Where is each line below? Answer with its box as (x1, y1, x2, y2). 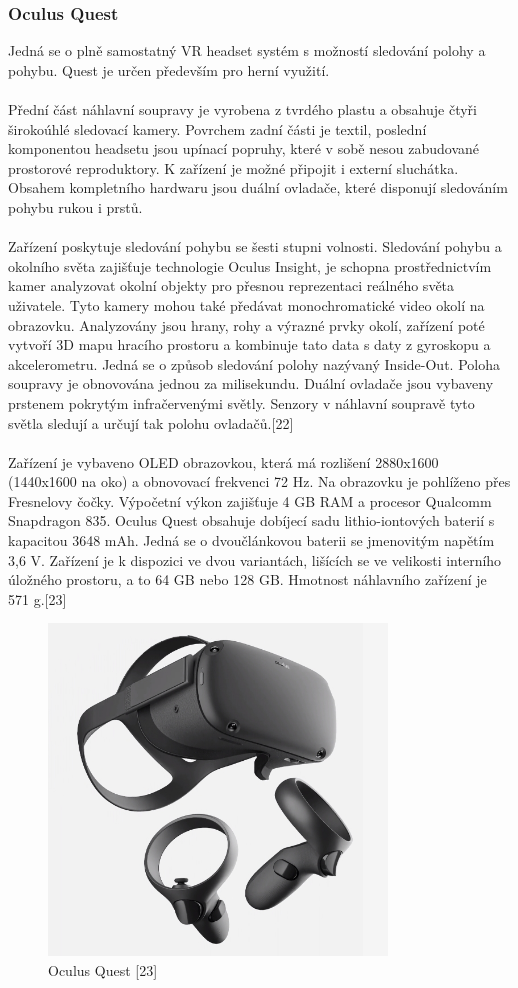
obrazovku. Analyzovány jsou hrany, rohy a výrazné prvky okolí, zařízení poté (8, 314, 485, 335)
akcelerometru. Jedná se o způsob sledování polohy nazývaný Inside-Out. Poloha (8, 353, 500, 374)
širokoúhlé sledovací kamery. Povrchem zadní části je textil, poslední (8, 118, 427, 139)
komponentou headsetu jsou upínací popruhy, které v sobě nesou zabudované (8, 138, 479, 159)
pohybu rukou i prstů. (8, 196, 143, 217)
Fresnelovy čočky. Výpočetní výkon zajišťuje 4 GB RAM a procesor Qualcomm (8, 490, 492, 511)
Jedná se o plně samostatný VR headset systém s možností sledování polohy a (8, 40, 486, 61)
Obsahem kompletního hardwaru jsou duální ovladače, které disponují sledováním (8, 177, 508, 198)
